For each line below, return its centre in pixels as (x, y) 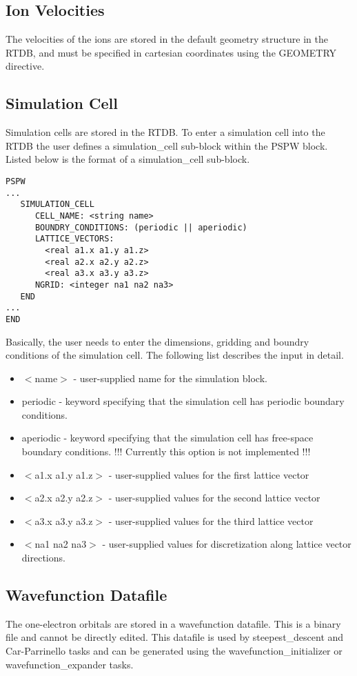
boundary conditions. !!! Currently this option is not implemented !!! (166, 451)
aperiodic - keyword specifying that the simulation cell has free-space (167, 438)
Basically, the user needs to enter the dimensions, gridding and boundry (157, 341)
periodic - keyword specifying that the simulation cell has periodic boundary (183, 401)
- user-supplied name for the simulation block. (170, 378)
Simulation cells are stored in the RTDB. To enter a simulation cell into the (165, 132)
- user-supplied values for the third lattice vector (211, 520)
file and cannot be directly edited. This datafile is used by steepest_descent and (175, 637)
